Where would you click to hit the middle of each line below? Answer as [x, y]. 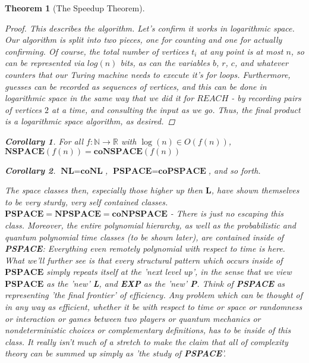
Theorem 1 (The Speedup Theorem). [75, 8]
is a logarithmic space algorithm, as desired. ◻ [90, 121]
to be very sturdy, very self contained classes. [86, 201]
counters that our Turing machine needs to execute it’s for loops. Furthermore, [148, 74]
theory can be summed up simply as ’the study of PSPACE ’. [116, 353]
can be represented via [45, 63]
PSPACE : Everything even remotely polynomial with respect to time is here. [145, 248]
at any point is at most [242, 51]
